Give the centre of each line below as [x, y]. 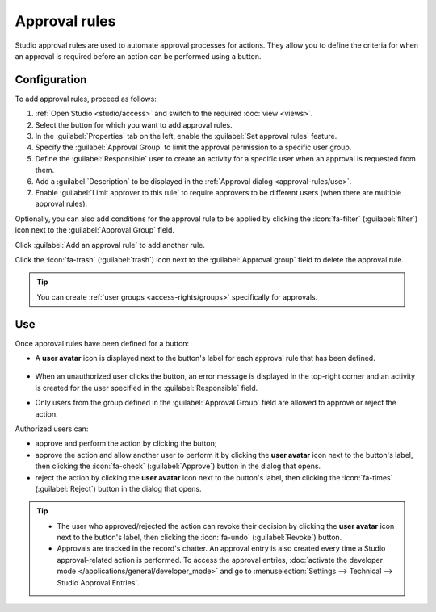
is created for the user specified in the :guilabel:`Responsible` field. [147, 388]
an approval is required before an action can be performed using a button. [138, 56]
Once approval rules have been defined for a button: [102, 343]
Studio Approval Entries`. [99, 582]
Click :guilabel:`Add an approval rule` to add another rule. [110, 245]
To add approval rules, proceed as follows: [86, 99]
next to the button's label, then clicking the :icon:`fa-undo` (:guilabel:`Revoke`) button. [199, 538]
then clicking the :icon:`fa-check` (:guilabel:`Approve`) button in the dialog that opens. [178, 466]
